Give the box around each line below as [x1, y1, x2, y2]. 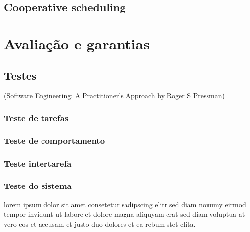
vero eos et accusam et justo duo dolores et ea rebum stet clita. [4, 218, 196, 229]
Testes [4, 67, 37, 83]
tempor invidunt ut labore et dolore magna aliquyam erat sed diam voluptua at [4, 209, 245, 219]
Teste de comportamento [4, 134, 105, 146]
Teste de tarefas [4, 111, 69, 124]
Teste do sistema [4, 180, 72, 192]
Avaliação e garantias [4, 33, 150, 53]
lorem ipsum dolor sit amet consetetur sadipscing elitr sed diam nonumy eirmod [4, 199, 246, 209]
